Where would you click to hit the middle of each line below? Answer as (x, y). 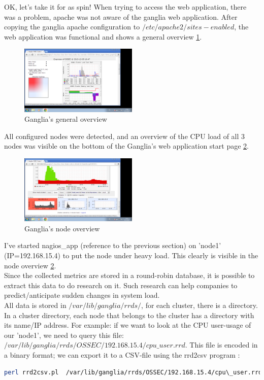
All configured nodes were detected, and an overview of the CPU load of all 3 (125, 136)
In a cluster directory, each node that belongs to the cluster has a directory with (129, 315)
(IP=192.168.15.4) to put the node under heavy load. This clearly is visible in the (131, 255)
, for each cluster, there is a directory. (200, 305)
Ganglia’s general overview (66, 119)
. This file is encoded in (221, 345)
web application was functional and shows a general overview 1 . (103, 36)
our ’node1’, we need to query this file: (64, 335)
